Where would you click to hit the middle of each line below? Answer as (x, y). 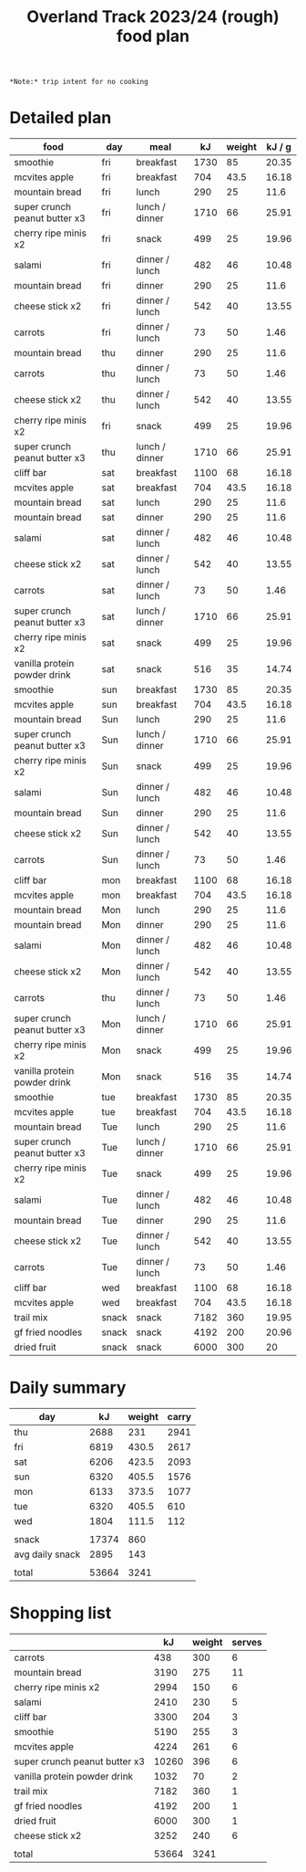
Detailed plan (61, 118)
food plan (153, 36)
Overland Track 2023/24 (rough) (153, 17)
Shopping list (61, 1613)
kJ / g (279, 147)
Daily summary (68, 1388)
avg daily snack (47, 1554)
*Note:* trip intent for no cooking (79, 82)
